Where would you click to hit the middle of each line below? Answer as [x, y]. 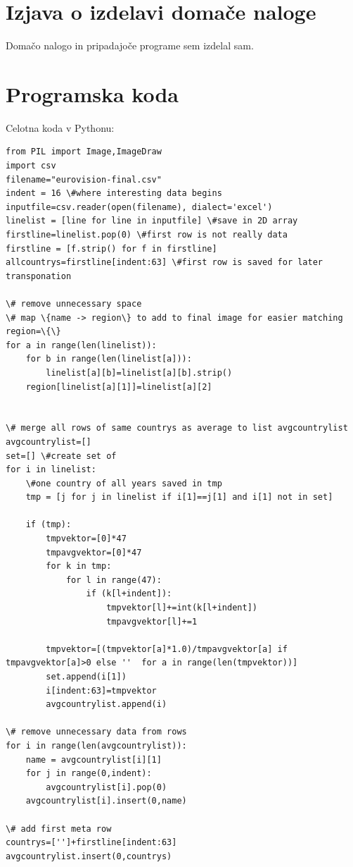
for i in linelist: [51, 470]
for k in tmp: [79, 566]
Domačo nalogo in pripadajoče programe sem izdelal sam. [130, 45]
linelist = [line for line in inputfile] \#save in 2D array [152, 221]
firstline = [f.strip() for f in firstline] [111, 248]
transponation [39, 276]
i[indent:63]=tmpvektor [101, 690]
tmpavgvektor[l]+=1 [152, 621]
